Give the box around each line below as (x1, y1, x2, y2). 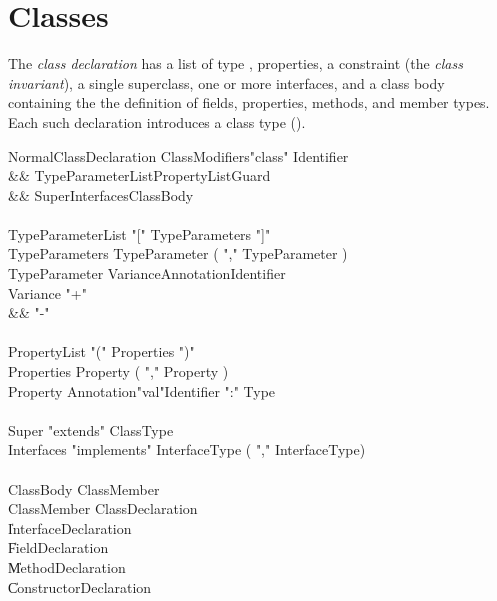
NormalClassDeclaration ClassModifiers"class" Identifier (8, 145, 349, 166)
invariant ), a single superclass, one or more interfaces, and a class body (8, 72, 445, 93)
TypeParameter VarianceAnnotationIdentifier (8, 263, 286, 284)
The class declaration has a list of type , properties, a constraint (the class (8, 53, 463, 74)
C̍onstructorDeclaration (8, 576, 152, 597)
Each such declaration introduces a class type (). (8, 111, 306, 132)
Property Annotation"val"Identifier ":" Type (8, 380, 276, 401)
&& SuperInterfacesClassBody (8, 184, 194, 205)
